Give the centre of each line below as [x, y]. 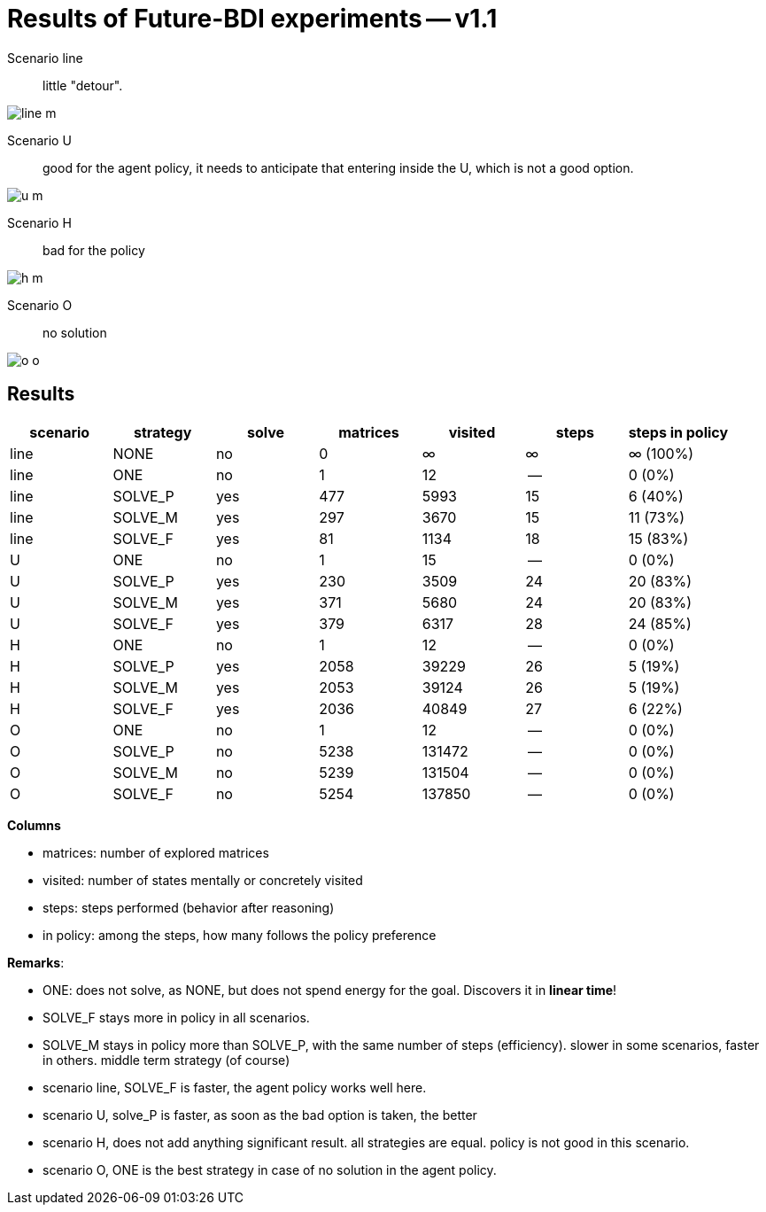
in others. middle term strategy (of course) [166, 1060]
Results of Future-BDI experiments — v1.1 [252, 19]
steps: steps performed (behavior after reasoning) [189, 907]
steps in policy [678, 432]
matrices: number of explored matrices [156, 852]
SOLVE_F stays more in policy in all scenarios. [176, 1017]
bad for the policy [94, 250]
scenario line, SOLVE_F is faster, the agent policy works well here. [235, 1087]
